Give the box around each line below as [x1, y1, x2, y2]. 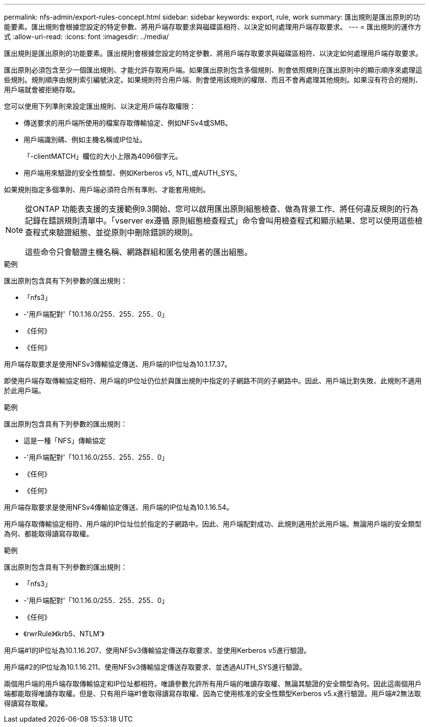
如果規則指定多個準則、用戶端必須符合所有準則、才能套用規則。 [4, 185, 210, 194]
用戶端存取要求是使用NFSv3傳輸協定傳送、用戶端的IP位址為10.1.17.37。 [4, 360, 232, 368]
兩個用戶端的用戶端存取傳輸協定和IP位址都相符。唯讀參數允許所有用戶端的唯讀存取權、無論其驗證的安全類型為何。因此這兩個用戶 [4, 679, 422, 688]
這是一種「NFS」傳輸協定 [24, 436, 106, 445]
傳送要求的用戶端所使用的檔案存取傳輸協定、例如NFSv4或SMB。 [24, 119, 232, 127]
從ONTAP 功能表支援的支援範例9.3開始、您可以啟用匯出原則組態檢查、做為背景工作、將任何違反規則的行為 [25, 204, 418, 214]
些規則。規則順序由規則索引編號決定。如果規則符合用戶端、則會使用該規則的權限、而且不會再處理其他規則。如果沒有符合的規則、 [4, 75, 422, 84]
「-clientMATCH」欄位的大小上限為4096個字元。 [24, 152, 182, 160]
